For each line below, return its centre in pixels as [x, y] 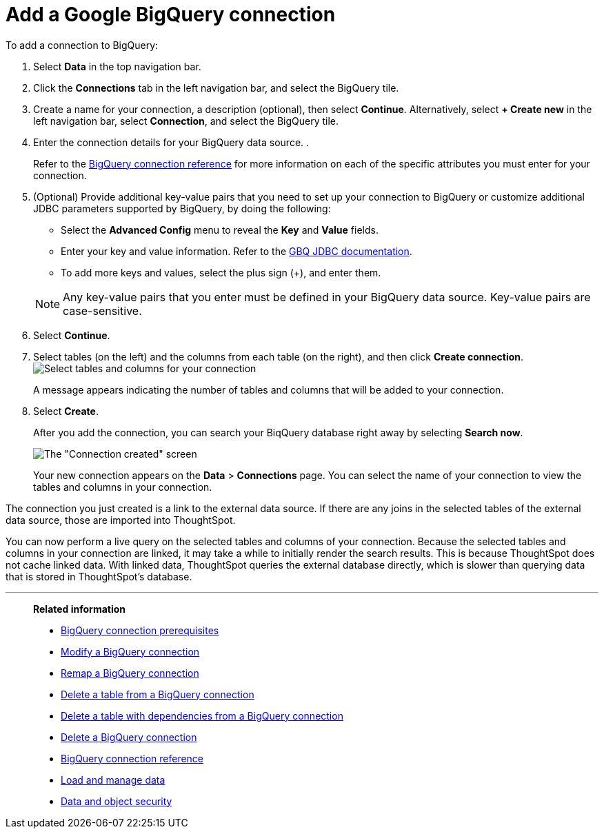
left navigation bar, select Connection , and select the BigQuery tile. [186, 121]
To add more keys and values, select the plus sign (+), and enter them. [221, 272]
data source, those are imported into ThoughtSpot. [121, 520]
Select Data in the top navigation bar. [117, 66]
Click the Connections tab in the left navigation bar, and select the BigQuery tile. [216, 88]
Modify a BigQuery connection [130, 651]
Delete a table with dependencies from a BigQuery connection [202, 715]
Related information [80, 609]
